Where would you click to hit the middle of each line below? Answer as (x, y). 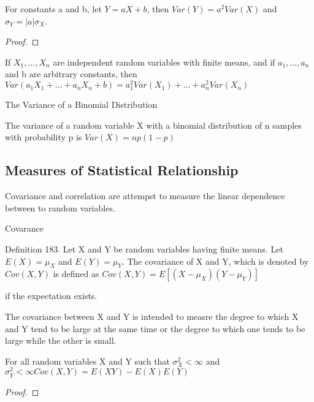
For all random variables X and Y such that (87, 361)
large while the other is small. (61, 340)
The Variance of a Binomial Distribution (81, 104)
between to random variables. (60, 207)
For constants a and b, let (53, 9)
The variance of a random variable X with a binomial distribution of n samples (153, 125)
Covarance (25, 228)
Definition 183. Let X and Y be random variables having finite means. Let (144, 248)
